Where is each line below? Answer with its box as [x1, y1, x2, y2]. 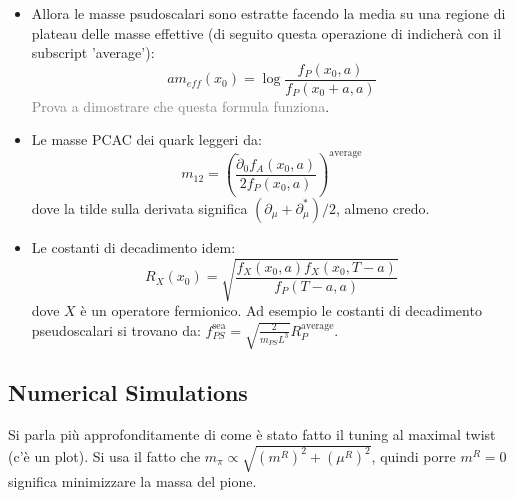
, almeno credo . [335, 197, 430, 218]
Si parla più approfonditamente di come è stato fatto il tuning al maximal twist [8, 424, 496, 445]
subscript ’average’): [31, 42, 155, 63]
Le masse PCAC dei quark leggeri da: [31, 129, 262, 150]
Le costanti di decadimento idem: [31, 236, 236, 257]
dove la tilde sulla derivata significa [31, 197, 248, 218]
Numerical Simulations [8, 377, 248, 408]
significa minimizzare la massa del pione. [8, 471, 257, 492]
